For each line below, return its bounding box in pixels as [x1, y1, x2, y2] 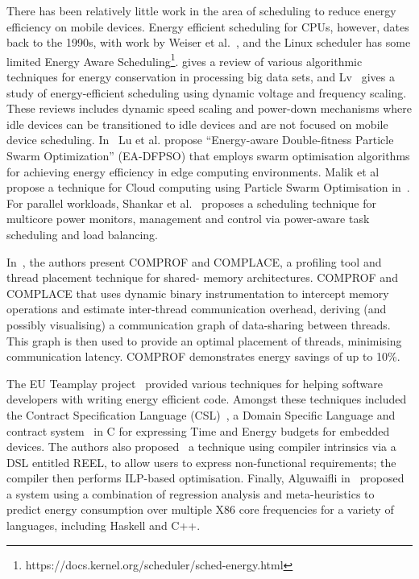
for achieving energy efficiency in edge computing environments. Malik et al [6, 163, 380, 180]
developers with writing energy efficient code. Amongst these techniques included [6, 391, 407, 407]
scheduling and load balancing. [6, 225, 158, 242]
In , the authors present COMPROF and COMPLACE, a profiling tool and [6, 253, 382, 270]
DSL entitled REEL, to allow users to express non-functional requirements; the [6, 453, 396, 470]
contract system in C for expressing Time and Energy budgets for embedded [6, 422, 390, 439]
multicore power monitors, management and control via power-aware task [6, 210, 370, 227]
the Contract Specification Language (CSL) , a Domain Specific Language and [6, 406, 396, 423]
